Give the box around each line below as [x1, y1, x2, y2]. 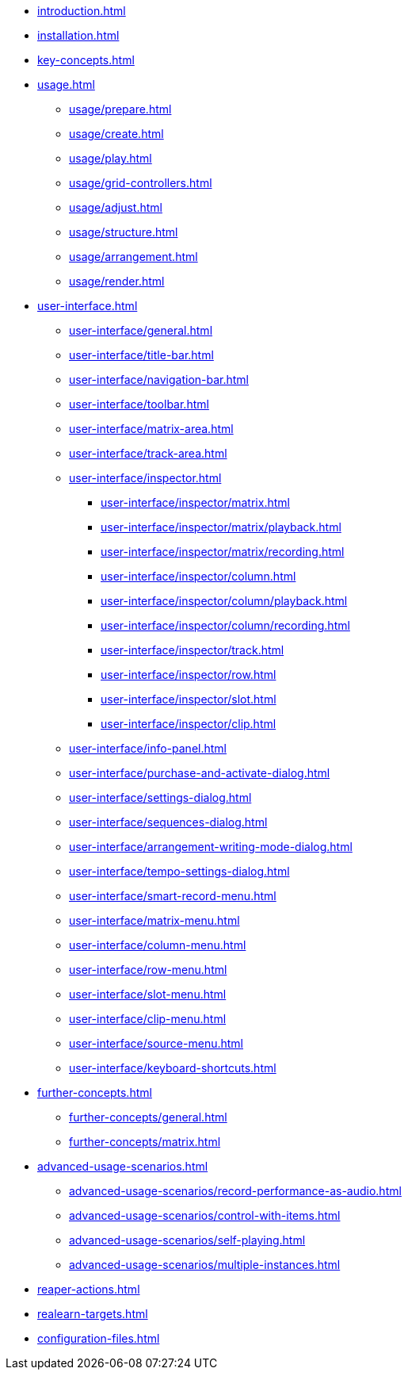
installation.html [37, 29, 120, 42]
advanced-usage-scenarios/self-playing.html [69, 1233, 306, 1247]
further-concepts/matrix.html [69, 1135, 221, 1148]
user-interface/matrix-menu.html [69, 914, 240, 927]
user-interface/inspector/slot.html [101, 692, 276, 706]
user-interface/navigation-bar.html [69, 373, 249, 386]
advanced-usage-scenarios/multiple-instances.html [69, 1258, 341, 1271]
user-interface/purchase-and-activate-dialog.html [69, 766, 330, 780]
